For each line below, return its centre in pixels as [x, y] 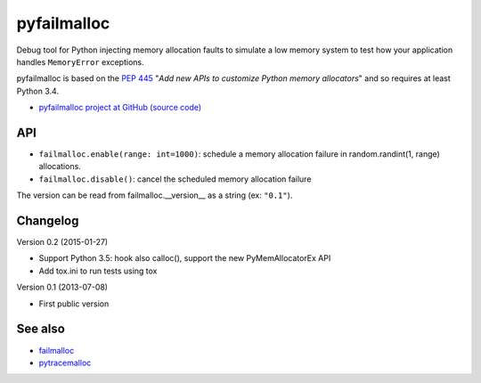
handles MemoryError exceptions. [80, 61]
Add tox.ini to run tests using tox [98, 271]
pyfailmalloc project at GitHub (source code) [120, 108]
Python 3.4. [38, 91]
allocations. [60, 167]
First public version [74, 304]
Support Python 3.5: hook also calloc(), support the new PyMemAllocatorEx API [185, 258]
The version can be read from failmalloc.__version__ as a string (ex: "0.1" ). [155, 195]
